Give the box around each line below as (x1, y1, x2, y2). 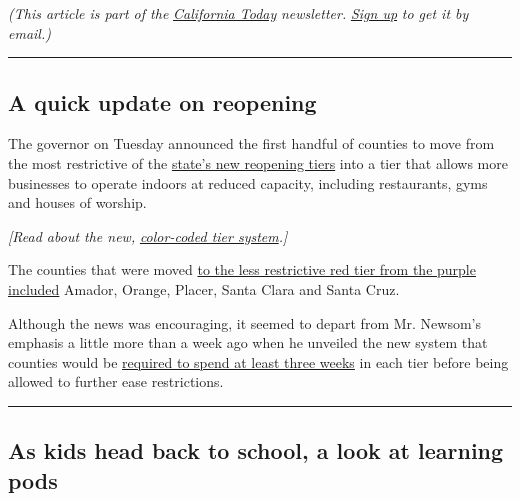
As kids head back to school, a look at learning (8, 435, 504, 466)
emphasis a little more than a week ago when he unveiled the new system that (8, 332, 488, 353)
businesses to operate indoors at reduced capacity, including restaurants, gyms (8, 172, 488, 193)
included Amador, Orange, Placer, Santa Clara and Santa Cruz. (8, 278, 400, 299)
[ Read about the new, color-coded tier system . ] (8, 225, 288, 246)
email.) (8, 22, 51, 43)
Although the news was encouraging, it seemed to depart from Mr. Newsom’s (8, 312, 482, 333)
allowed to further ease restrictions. (8, 371, 224, 392)
